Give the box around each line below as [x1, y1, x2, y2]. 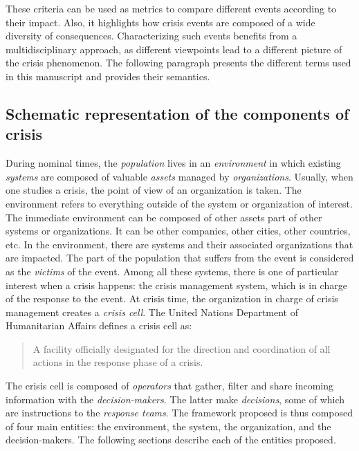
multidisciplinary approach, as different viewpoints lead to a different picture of [6, 42, 342, 56]
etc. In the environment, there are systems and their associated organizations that [6, 237, 353, 251]
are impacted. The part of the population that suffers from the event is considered [6, 250, 354, 265]
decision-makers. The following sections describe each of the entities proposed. [6, 432, 336, 447]
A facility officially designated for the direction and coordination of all [33, 341, 331, 356]
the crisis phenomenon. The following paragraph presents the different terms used [6, 55, 351, 70]
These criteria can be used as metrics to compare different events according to [6, 1, 337, 15]
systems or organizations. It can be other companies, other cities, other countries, [6, 223, 351, 238]
